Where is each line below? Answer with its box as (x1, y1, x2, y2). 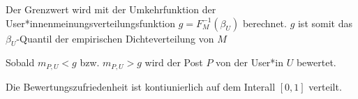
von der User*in (216, 55, 284, 70)
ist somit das (297, 15, 352, 30)
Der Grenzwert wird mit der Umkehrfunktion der (6, 2, 216, 16)
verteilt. (308, 79, 342, 93)
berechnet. (242, 15, 287, 30)
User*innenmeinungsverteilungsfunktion (6, 15, 176, 30)
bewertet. (296, 55, 336, 70)
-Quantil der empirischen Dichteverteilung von (16, 31, 214, 45)
